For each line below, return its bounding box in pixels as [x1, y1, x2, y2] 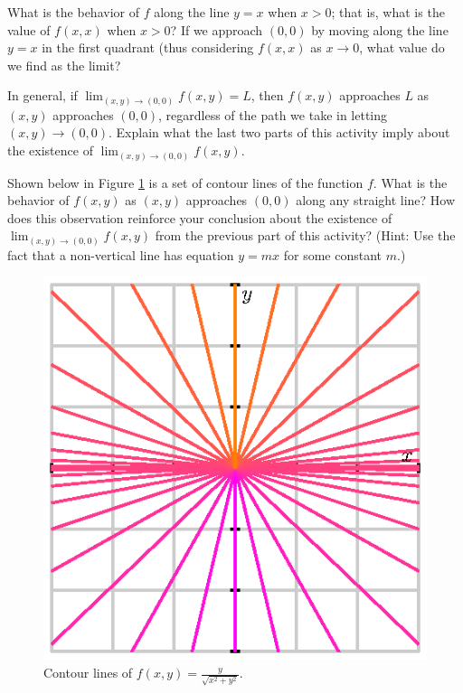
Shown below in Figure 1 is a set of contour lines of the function [7, 173, 364, 192]
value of [7, 20, 51, 39]
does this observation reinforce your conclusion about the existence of [7, 208, 392, 227]
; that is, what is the [331, 3, 445, 21]
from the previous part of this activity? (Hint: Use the [155, 226, 456, 245]
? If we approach [170, 20, 263, 39]
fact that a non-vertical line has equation [7, 245, 234, 264]
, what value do [359, 38, 445, 57]
